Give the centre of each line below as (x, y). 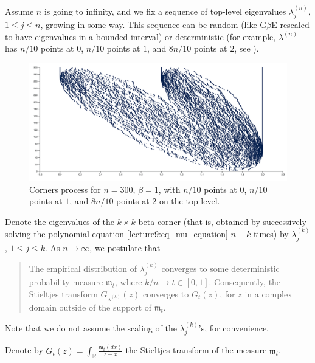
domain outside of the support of (90, 307)
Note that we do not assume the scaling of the (91, 327)
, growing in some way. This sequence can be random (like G (154, 25)
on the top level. (189, 201)
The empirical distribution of (83, 268)
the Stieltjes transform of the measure (196, 350)
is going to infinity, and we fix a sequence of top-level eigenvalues (165, 11)
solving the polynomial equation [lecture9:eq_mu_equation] (116, 234)
